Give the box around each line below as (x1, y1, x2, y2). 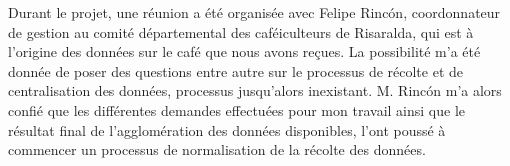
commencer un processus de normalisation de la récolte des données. (8, 139, 426, 160)
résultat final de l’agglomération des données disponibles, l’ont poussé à (8, 119, 446, 140)
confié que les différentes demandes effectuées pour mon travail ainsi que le (8, 99, 465, 120)
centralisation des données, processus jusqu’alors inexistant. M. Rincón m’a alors (8, 80, 502, 101)
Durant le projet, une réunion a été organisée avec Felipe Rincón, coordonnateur (8, 2, 501, 22)
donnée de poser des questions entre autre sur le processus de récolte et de (8, 60, 463, 81)
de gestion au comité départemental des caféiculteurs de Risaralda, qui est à (8, 21, 474, 42)
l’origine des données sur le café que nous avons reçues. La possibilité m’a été (8, 41, 481, 62)
